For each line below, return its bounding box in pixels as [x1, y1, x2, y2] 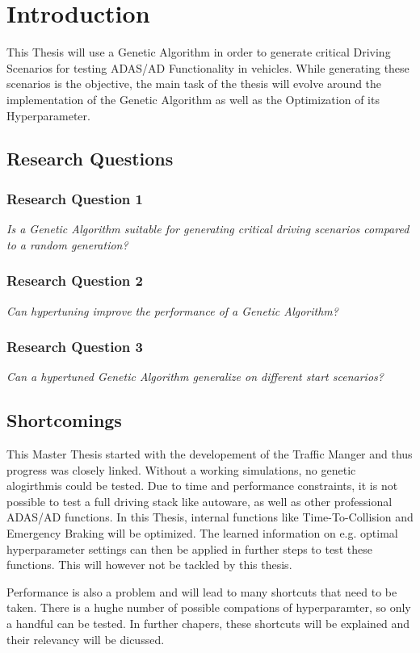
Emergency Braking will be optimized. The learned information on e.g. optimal [6, 525, 398, 542]
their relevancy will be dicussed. [6, 630, 165, 647]
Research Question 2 [6, 270, 143, 291]
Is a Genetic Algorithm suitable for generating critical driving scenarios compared [6, 220, 409, 237]
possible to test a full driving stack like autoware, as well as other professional [6, 492, 393, 509]
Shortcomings [6, 408, 122, 433]
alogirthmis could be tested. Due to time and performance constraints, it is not [6, 477, 398, 494]
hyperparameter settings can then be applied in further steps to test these [6, 540, 372, 557]
